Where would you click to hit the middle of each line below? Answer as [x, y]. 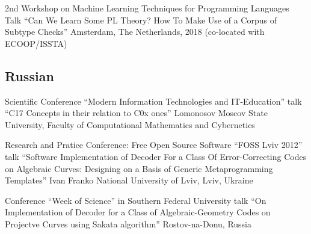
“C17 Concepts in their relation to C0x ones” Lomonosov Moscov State [136, 113]
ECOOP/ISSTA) [36, 43]
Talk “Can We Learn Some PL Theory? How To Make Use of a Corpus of [141, 20]
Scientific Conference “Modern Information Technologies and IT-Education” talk [153, 101]
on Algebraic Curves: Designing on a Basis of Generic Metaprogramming [139, 168]
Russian [29, 75]
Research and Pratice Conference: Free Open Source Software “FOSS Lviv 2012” [154, 145]
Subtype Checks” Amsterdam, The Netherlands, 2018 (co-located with [135, 32]
